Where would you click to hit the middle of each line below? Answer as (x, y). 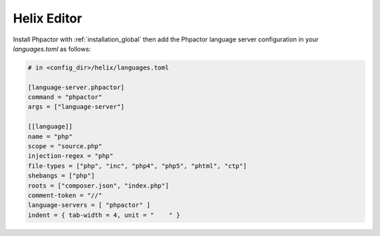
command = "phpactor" (65, 97)
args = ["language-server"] (76, 107)
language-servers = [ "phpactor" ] (89, 205)
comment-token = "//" (65, 196)
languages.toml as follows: (52, 48)
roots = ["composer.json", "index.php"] (98, 185)
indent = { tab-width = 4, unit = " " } (104, 215)
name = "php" (50, 136)
